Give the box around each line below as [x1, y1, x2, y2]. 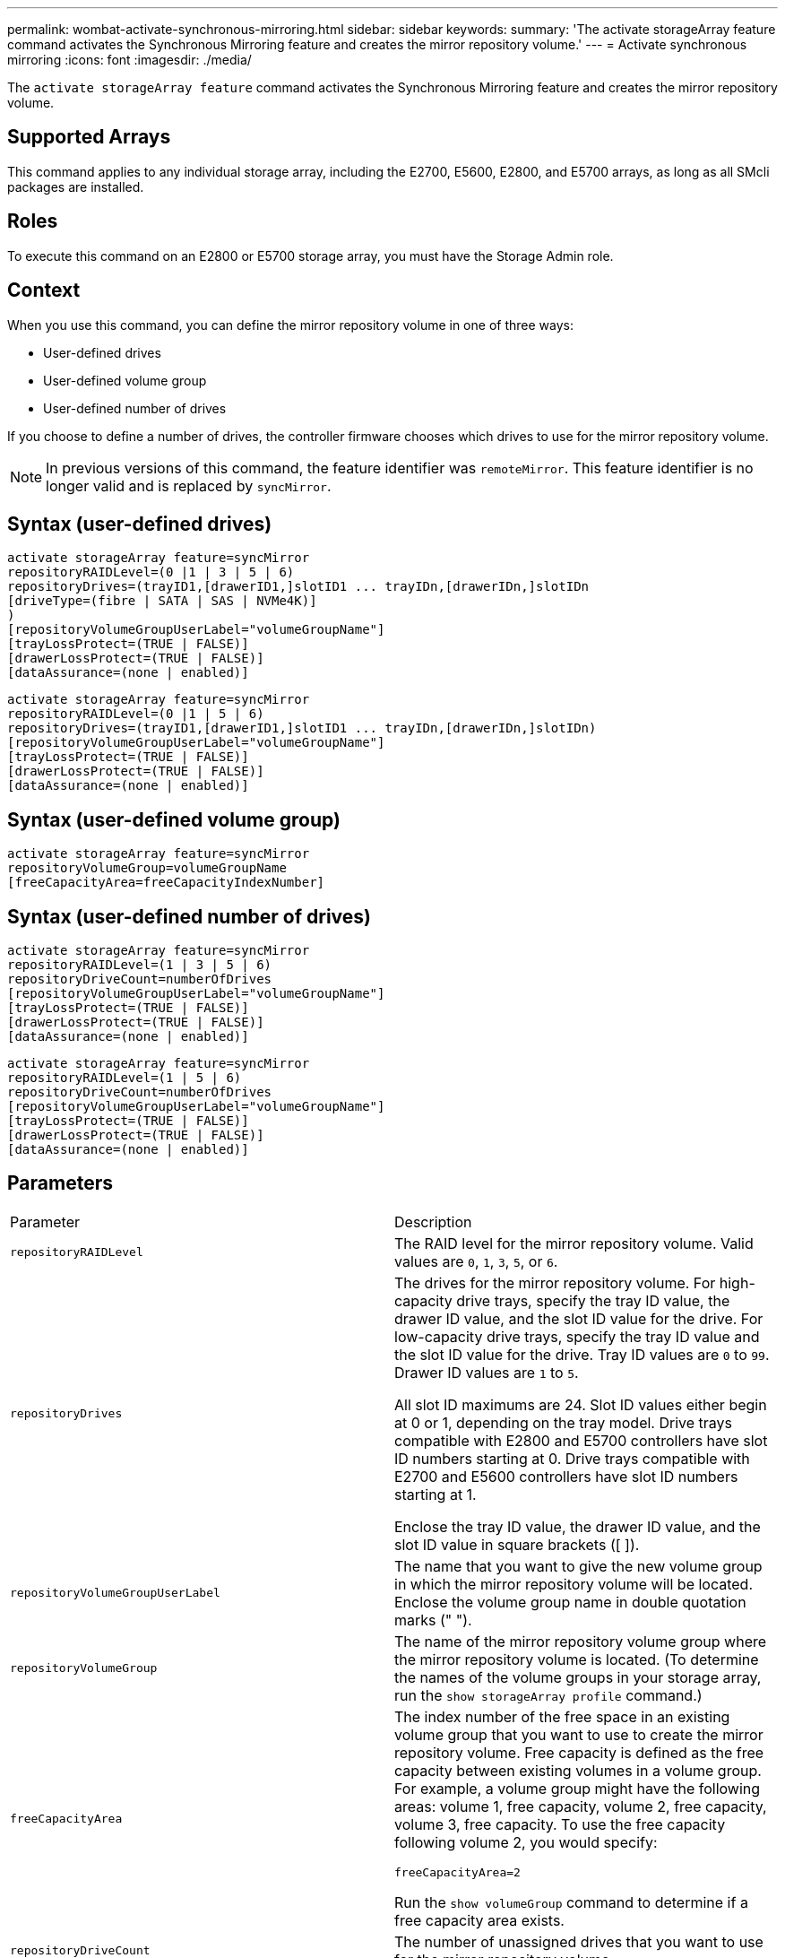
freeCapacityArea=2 [394, 1865, 521, 1879]
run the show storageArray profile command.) [394, 1685, 703, 1704]
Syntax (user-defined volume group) [7, 808, 341, 831]
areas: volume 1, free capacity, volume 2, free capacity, [394, 1797, 767, 1815]
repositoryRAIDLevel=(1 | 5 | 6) [7, 1070, 242, 1086]
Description [394, 1212, 472, 1231]
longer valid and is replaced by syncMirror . [46, 476, 332, 495]
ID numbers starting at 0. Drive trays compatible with [394, 1449, 750, 1468]
